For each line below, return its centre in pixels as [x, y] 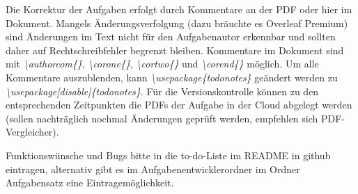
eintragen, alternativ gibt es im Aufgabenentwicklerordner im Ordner [153, 169]
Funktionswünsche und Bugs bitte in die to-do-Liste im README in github [168, 155]
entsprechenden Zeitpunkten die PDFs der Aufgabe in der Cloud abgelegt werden [179, 105]
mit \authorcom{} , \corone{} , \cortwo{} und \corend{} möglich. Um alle [162, 64]
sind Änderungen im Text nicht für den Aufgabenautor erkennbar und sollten [171, 37]
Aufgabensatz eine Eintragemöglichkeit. [90, 183]
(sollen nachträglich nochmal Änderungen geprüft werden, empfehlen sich [162, 118]
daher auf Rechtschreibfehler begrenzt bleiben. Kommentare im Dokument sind [175, 50]
